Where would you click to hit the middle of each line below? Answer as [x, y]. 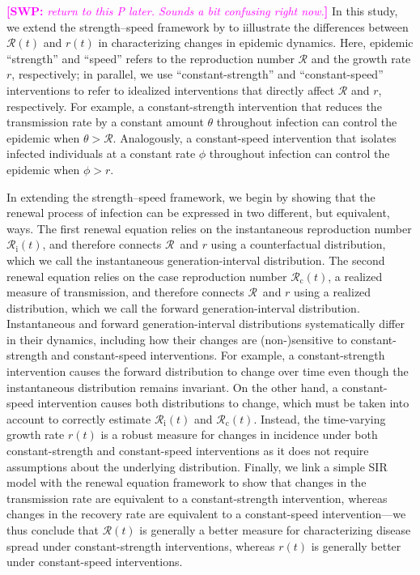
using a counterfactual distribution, [298, 244]
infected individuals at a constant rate [101, 153]
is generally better [356, 545]
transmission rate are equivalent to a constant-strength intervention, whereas [197, 498]
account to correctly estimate [79, 418]
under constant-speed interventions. [95, 562]
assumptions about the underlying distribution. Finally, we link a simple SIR [197, 466]
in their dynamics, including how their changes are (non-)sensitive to [177, 339]
